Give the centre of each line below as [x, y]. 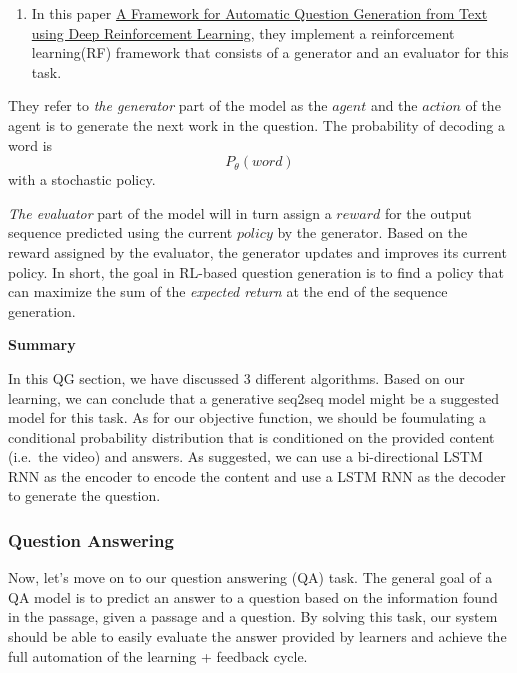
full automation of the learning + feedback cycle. [158, 655]
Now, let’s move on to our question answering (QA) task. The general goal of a [250, 577]
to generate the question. [84, 495]
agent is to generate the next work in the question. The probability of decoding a [256, 124]
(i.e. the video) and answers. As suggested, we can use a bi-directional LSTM [245, 456]
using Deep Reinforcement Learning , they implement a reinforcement [243, 32]
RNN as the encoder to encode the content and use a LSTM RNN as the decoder [257, 475]
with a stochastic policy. [82, 179]
